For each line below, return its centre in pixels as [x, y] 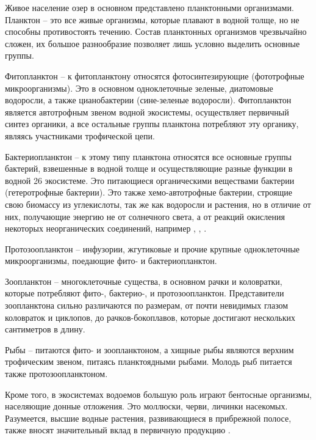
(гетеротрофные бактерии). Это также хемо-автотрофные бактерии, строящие [149, 192]
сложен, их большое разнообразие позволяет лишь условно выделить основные [153, 43]
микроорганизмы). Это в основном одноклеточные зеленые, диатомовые [139, 88]
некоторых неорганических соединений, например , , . [106, 228]
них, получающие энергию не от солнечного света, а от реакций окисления [145, 216]
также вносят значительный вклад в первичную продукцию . [118, 430]
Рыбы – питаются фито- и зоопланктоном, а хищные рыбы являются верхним [149, 349]
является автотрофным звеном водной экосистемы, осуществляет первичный [147, 112]
